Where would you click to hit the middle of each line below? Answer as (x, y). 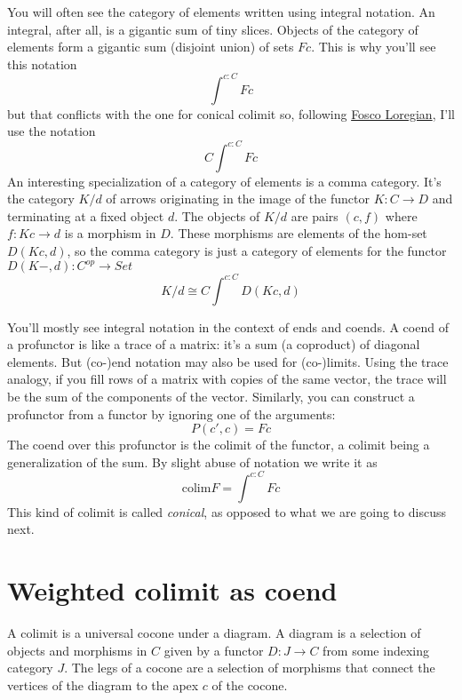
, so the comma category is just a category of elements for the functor (257, 250)
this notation (42, 64)
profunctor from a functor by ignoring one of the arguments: (171, 414)
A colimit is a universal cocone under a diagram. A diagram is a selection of (214, 633)
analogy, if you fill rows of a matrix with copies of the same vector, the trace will (227, 379)
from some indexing (376, 650)
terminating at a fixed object (86, 215)
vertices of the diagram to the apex (103, 684)
